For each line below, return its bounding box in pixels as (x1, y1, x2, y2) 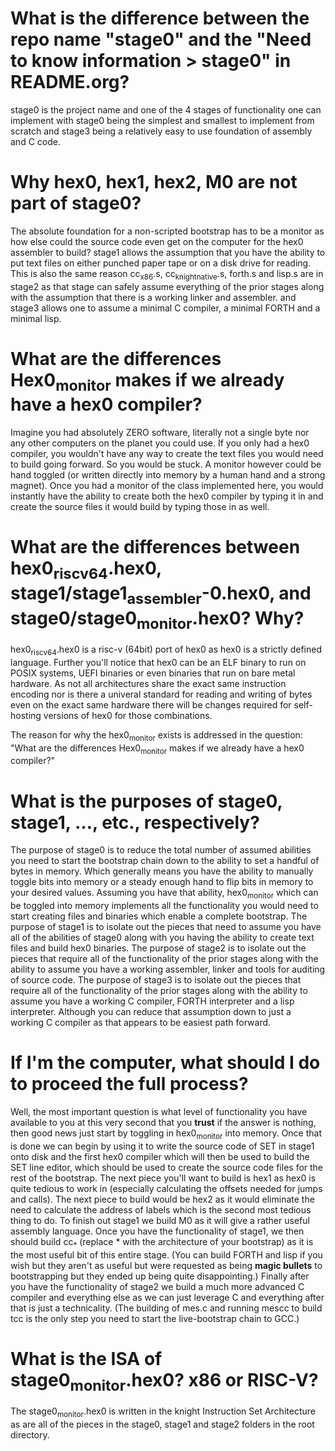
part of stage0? (10, 192, 142, 215)
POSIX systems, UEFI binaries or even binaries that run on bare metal (10, 667, 296, 679)
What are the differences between (10, 536, 301, 559)
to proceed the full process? (10, 1073, 249, 1096)
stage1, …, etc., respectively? (10, 811, 260, 834)
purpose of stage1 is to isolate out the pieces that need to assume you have (10, 921, 322, 933)
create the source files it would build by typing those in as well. (10, 501, 270, 513)
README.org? (10, 71, 130, 94)
